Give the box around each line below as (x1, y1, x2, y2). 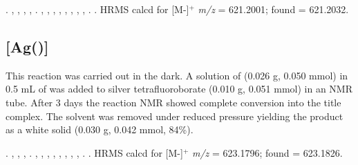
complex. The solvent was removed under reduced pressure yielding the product (6, 108, 343, 123)
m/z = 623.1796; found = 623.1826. (191, 145, 343, 159)
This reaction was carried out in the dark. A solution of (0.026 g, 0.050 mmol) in (6, 68, 348, 82)
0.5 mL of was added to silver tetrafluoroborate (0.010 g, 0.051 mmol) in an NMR (6, 81, 352, 96)
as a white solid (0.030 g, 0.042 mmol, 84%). (6, 122, 194, 137)
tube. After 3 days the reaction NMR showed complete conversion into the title (6, 95, 341, 109)
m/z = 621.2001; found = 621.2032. (198, 2, 349, 16)
